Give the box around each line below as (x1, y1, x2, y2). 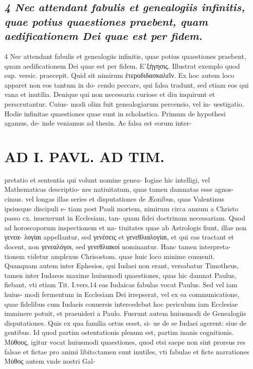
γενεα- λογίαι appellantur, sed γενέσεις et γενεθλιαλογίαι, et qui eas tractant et (4, 232, 234, 242)
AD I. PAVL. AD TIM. (4, 146, 164, 166)
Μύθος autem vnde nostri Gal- (4, 356, 95, 366)
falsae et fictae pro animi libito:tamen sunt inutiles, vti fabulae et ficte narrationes (4, 346, 250, 356)
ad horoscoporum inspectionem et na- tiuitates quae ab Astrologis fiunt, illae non (4, 222, 247, 232)
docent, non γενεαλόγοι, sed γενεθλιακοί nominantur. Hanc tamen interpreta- (4, 241, 231, 252)
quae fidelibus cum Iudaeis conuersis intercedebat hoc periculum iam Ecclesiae (4, 298, 238, 309)
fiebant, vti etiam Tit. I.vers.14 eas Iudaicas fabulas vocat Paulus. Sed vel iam (4, 279, 237, 290)
